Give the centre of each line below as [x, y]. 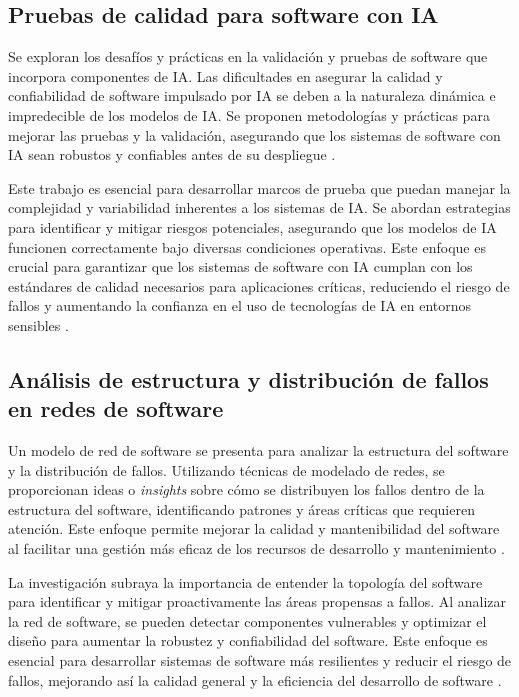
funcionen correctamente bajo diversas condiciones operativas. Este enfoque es [247, 246]
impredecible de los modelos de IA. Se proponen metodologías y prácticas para [249, 114]
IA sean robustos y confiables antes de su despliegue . [172, 154]
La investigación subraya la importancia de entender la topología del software [245, 581]
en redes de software [116, 408]
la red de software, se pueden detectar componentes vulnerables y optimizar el [247, 620]
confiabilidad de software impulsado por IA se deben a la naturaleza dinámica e [252, 95]
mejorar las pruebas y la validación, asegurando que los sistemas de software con [254, 134]
